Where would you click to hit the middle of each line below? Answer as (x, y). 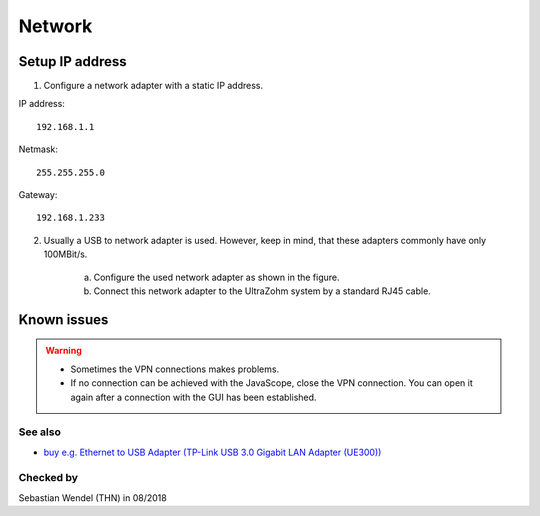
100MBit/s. (65, 254)
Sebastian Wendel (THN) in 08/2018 (92, 497)
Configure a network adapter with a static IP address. (153, 86)
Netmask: (38, 149)
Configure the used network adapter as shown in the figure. (216, 277)
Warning (63, 351)
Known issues (63, 319)
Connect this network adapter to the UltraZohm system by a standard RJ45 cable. (262, 291)
